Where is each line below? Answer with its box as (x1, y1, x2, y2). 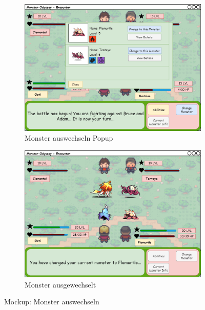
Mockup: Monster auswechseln (4, 296, 99, 307)
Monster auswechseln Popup (25, 132, 113, 143)
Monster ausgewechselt (25, 279, 96, 290)
